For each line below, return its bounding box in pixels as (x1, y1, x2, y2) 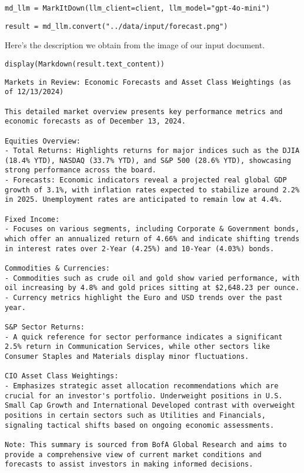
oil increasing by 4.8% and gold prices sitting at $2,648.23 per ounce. (5, 284, 300, 292)
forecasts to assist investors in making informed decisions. (5, 460, 253, 469)
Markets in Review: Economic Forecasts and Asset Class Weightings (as (5, 78, 291, 86)
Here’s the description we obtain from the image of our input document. (5, 39, 265, 51)
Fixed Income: (5, 215, 60, 224)
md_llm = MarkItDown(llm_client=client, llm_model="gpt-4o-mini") (5, 4, 270, 12)
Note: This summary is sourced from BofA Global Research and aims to (5, 440, 287, 449)
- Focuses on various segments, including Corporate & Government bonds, (5, 225, 300, 234)
